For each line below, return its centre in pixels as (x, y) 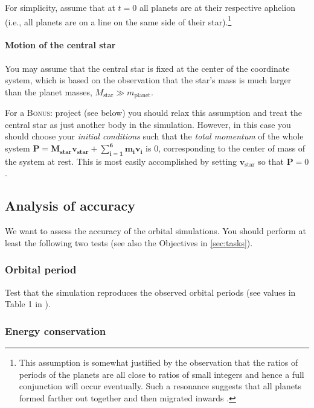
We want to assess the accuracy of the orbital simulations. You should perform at (155, 231)
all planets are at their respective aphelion (217, 7)
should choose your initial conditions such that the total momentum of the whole (154, 136)
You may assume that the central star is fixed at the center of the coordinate (147, 68)
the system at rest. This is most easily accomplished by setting (121, 161)
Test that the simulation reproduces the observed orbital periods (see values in (150, 292)
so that (271, 161)
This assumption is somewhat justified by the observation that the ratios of (159, 362)
